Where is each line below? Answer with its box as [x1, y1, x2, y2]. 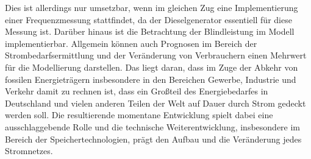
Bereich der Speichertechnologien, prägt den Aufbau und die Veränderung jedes [5, 132, 302, 145]
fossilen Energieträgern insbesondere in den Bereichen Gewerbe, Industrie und [5, 72, 296, 85]
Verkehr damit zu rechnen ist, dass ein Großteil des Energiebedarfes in [5, 85, 268, 97]
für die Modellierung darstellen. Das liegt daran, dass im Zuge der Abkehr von [5, 60, 298, 73]
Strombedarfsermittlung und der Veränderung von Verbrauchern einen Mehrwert [5, 49, 307, 62]
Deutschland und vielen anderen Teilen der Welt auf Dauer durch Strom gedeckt [5, 96, 306, 109]
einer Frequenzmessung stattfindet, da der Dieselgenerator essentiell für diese [5, 13, 292, 26]
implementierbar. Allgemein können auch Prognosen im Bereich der [5, 37, 257, 49]
